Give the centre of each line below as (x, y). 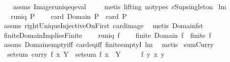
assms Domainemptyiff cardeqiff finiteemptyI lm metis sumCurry (109, 44)
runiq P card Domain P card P (69, 16)
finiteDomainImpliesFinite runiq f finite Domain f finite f (107, 35)
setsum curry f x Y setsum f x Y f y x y (86, 54)
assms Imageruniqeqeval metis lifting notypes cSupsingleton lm (120, 6)
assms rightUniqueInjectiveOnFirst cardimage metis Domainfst (103, 25)
